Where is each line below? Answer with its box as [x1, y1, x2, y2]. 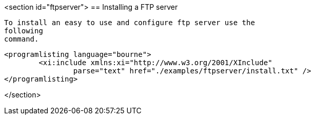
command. [4, 35, 39, 43]
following [4, 27, 43, 35]
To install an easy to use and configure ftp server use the [4, 18, 255, 27]
